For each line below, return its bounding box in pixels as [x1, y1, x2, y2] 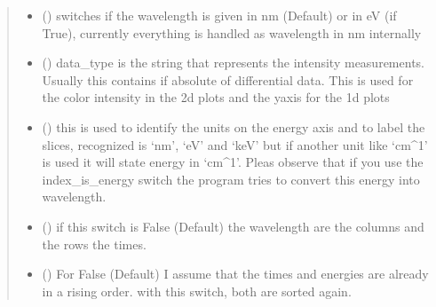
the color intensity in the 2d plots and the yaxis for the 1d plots [42, 88, 390, 106]
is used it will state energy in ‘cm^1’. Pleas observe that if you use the [42, 153, 424, 171]
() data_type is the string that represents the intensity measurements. [42, 53, 424, 72]
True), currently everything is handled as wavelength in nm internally [42, 23, 422, 42]
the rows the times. [42, 234, 147, 253]
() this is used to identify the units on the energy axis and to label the [42, 117, 425, 136]
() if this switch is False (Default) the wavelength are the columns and [42, 216, 424, 235]
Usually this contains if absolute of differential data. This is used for [42, 70, 414, 89]
